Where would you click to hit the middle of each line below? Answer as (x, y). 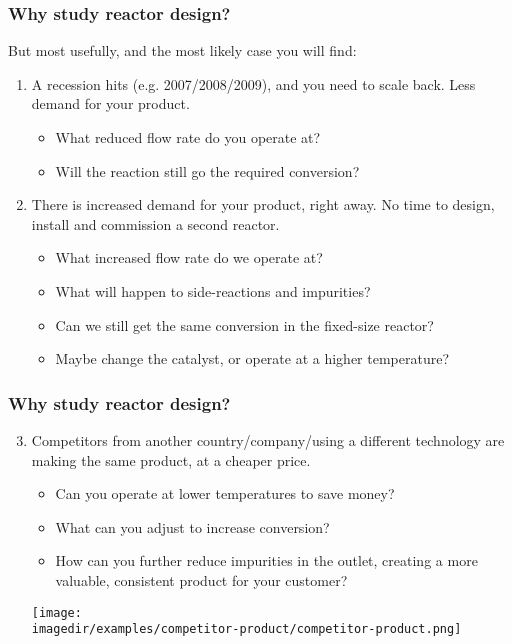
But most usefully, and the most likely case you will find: (182, 50)
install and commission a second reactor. (155, 223)
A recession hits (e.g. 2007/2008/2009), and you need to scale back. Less (253, 83)
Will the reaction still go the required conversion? (207, 170)
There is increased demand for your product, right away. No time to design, (263, 204)
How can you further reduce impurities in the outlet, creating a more (266, 560)
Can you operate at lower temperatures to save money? (225, 493)
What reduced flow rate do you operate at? (188, 137)
